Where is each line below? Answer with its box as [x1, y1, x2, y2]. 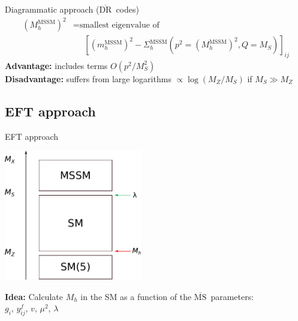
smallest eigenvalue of [79, 21, 159, 30]
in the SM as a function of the [80, 290, 192, 302]
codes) [116, 3, 139, 15]
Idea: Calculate [5, 290, 63, 302]
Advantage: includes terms [5, 59, 108, 71]
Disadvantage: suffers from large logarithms [5, 72, 171, 85]
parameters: [210, 290, 254, 302]
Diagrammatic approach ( [5, 3, 100, 15]
